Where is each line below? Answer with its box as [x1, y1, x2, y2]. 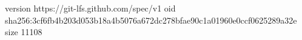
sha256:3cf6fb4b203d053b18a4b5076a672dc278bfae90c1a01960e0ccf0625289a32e [5, 13, 297, 26]
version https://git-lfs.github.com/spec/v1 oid [5, 2, 176, 14]
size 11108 [5, 25, 42, 38]
